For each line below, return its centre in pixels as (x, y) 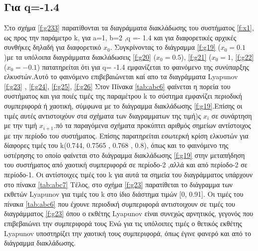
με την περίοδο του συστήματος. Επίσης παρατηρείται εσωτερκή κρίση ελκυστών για (126, 135)
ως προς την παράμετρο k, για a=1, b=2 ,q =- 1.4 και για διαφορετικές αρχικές (120, 37)
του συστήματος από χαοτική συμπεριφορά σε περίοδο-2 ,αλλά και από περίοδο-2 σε (126, 165)
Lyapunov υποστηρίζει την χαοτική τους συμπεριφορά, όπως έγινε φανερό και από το (128, 233)
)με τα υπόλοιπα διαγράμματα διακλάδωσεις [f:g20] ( (80, 57)
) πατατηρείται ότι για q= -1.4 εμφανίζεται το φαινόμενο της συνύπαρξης (143, 66)
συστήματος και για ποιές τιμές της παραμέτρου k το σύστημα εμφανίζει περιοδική (123, 96)
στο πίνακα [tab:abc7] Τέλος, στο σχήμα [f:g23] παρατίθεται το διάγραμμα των (118, 184)
